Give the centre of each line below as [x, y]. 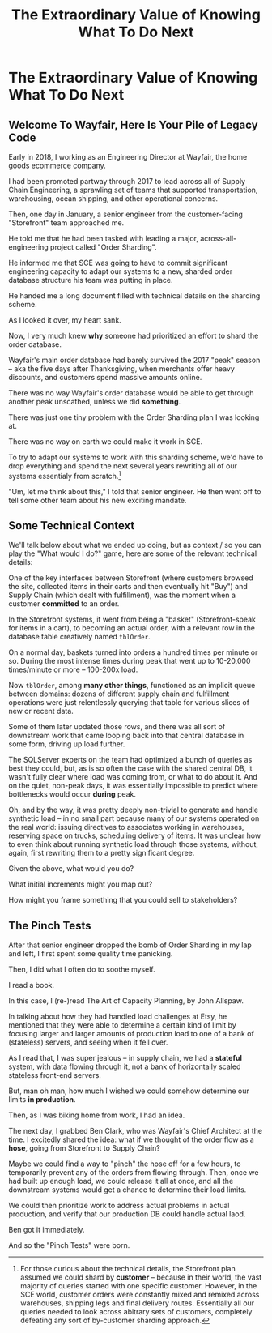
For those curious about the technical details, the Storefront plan [128, 1269]
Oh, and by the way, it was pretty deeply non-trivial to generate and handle [134, 810]
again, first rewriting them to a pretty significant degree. [102, 853]
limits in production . [42, 1100]
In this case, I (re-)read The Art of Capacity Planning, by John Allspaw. [126, 1001]
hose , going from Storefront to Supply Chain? [84, 1148]
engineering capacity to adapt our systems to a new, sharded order [121, 271]
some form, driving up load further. [67, 744]
